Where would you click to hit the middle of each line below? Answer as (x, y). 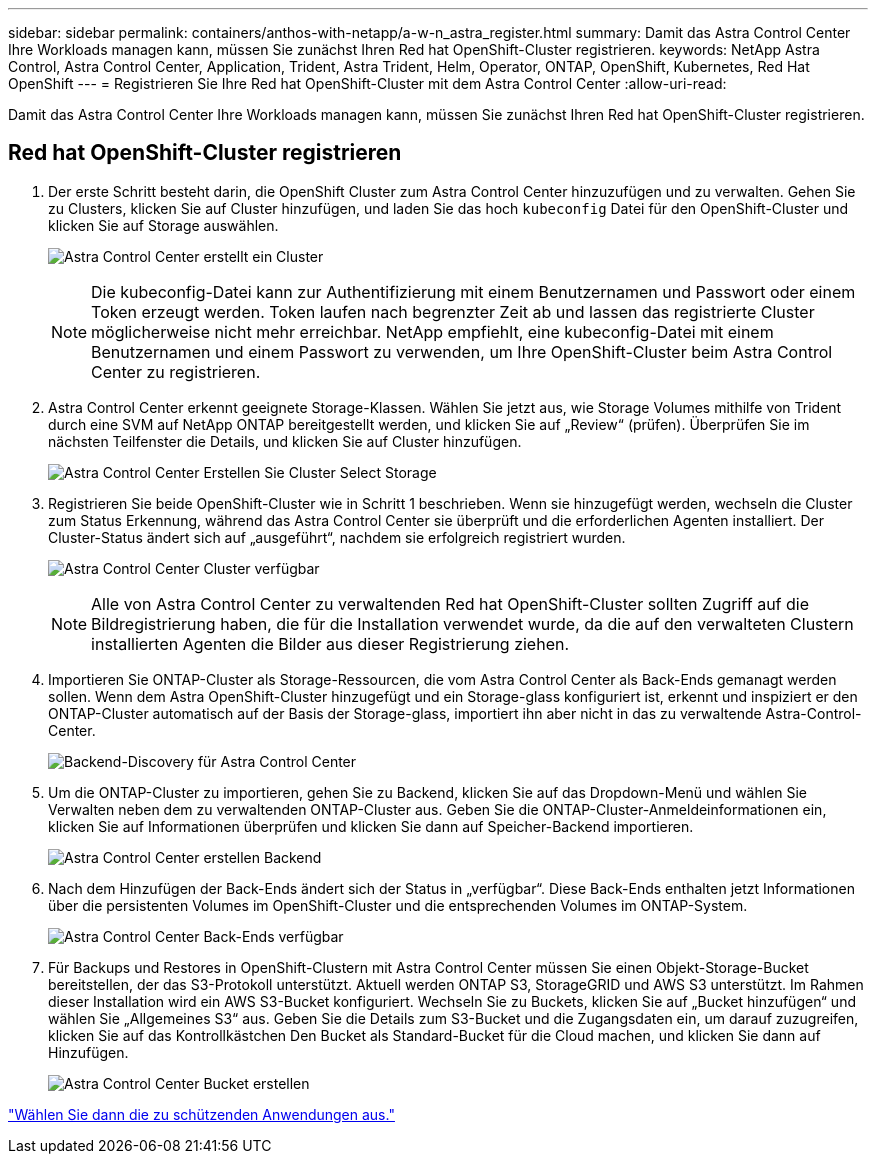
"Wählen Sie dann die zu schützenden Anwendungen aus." (201, 1114)
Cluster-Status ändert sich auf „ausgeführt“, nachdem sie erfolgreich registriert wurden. (337, 537)
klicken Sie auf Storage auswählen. (163, 225)
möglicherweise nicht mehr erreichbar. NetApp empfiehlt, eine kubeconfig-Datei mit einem (432, 331)
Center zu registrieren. (176, 371)
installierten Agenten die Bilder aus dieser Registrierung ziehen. (330, 643)
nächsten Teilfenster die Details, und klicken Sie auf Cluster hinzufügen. (285, 441)
